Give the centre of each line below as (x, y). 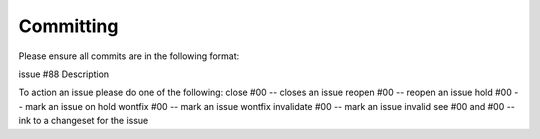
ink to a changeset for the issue (83, 121)
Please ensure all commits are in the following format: (129, 56)
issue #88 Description (64, 74)
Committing (68, 26)
